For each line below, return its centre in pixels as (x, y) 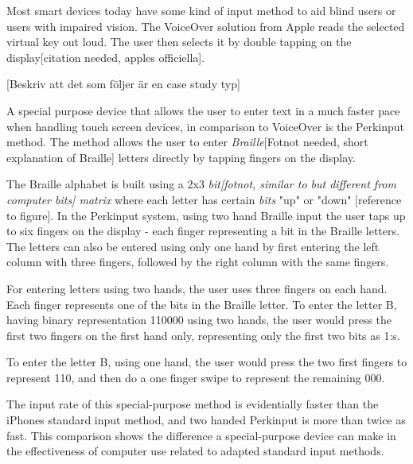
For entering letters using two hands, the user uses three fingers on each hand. (197, 288)
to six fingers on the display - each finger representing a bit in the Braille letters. (203, 231)
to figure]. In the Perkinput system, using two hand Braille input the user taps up (206, 215)
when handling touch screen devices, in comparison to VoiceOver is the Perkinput (205, 126)
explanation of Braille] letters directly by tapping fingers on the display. (181, 157)
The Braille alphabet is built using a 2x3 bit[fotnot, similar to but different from (201, 184)
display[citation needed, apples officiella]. (106, 57)
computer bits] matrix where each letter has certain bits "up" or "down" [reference (204, 199)
